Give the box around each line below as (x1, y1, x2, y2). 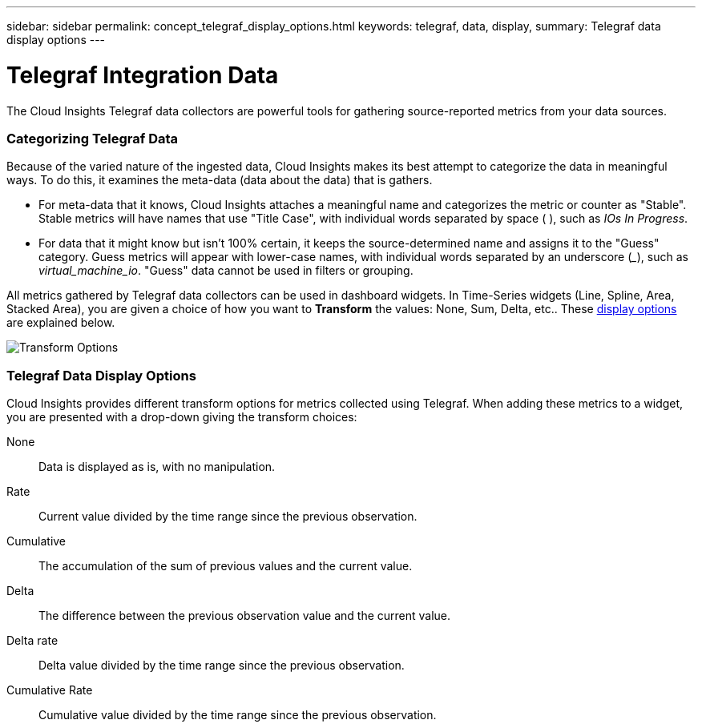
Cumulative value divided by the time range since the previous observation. (38, 708, 437, 722)
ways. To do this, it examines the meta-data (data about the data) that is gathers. (6, 173, 433, 187)
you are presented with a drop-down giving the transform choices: (6, 410, 357, 424)
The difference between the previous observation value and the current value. (38, 609, 451, 622)
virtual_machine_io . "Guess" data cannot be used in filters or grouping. (38, 263, 414, 278)
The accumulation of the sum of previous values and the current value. (38, 559, 413, 573)
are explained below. (6, 316, 115, 330)
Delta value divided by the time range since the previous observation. (38, 658, 405, 672)
